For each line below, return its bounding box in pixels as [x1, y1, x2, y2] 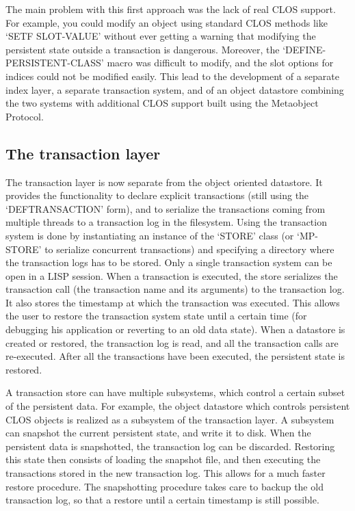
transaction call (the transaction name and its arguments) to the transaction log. [5, 282, 345, 296]
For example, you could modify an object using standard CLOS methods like [5, 15, 328, 29]
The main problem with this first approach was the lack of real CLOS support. [5, 2, 336, 16]
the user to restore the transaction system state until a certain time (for [5, 309, 307, 323]
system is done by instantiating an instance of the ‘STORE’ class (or [5, 228, 294, 242]
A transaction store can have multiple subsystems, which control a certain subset [5, 385, 345, 399]
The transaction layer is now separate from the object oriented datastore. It [5, 174, 323, 189]
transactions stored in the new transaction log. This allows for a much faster [5, 466, 326, 480]
